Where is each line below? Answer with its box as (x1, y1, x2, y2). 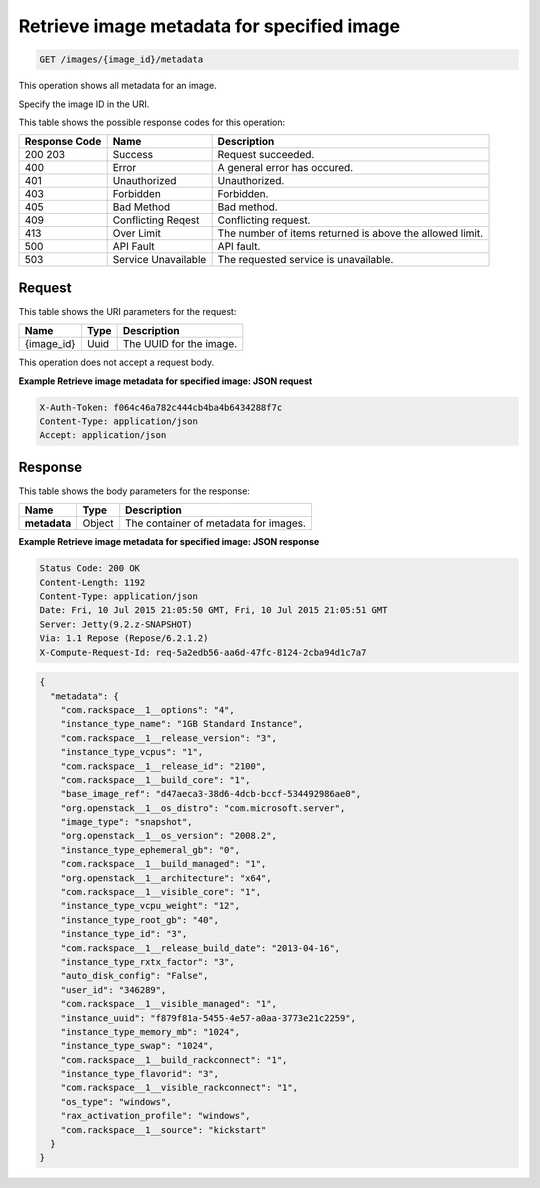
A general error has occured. (217, 161, 354, 175)
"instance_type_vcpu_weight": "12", (60, 900, 240, 912)
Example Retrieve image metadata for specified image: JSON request (18, 375, 313, 387)
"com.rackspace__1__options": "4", (60, 704, 235, 715)
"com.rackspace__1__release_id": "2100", (60, 760, 267, 772)
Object (82, 516, 114, 530)
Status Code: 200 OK (39, 563, 140, 574)
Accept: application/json (39, 430, 167, 441)
